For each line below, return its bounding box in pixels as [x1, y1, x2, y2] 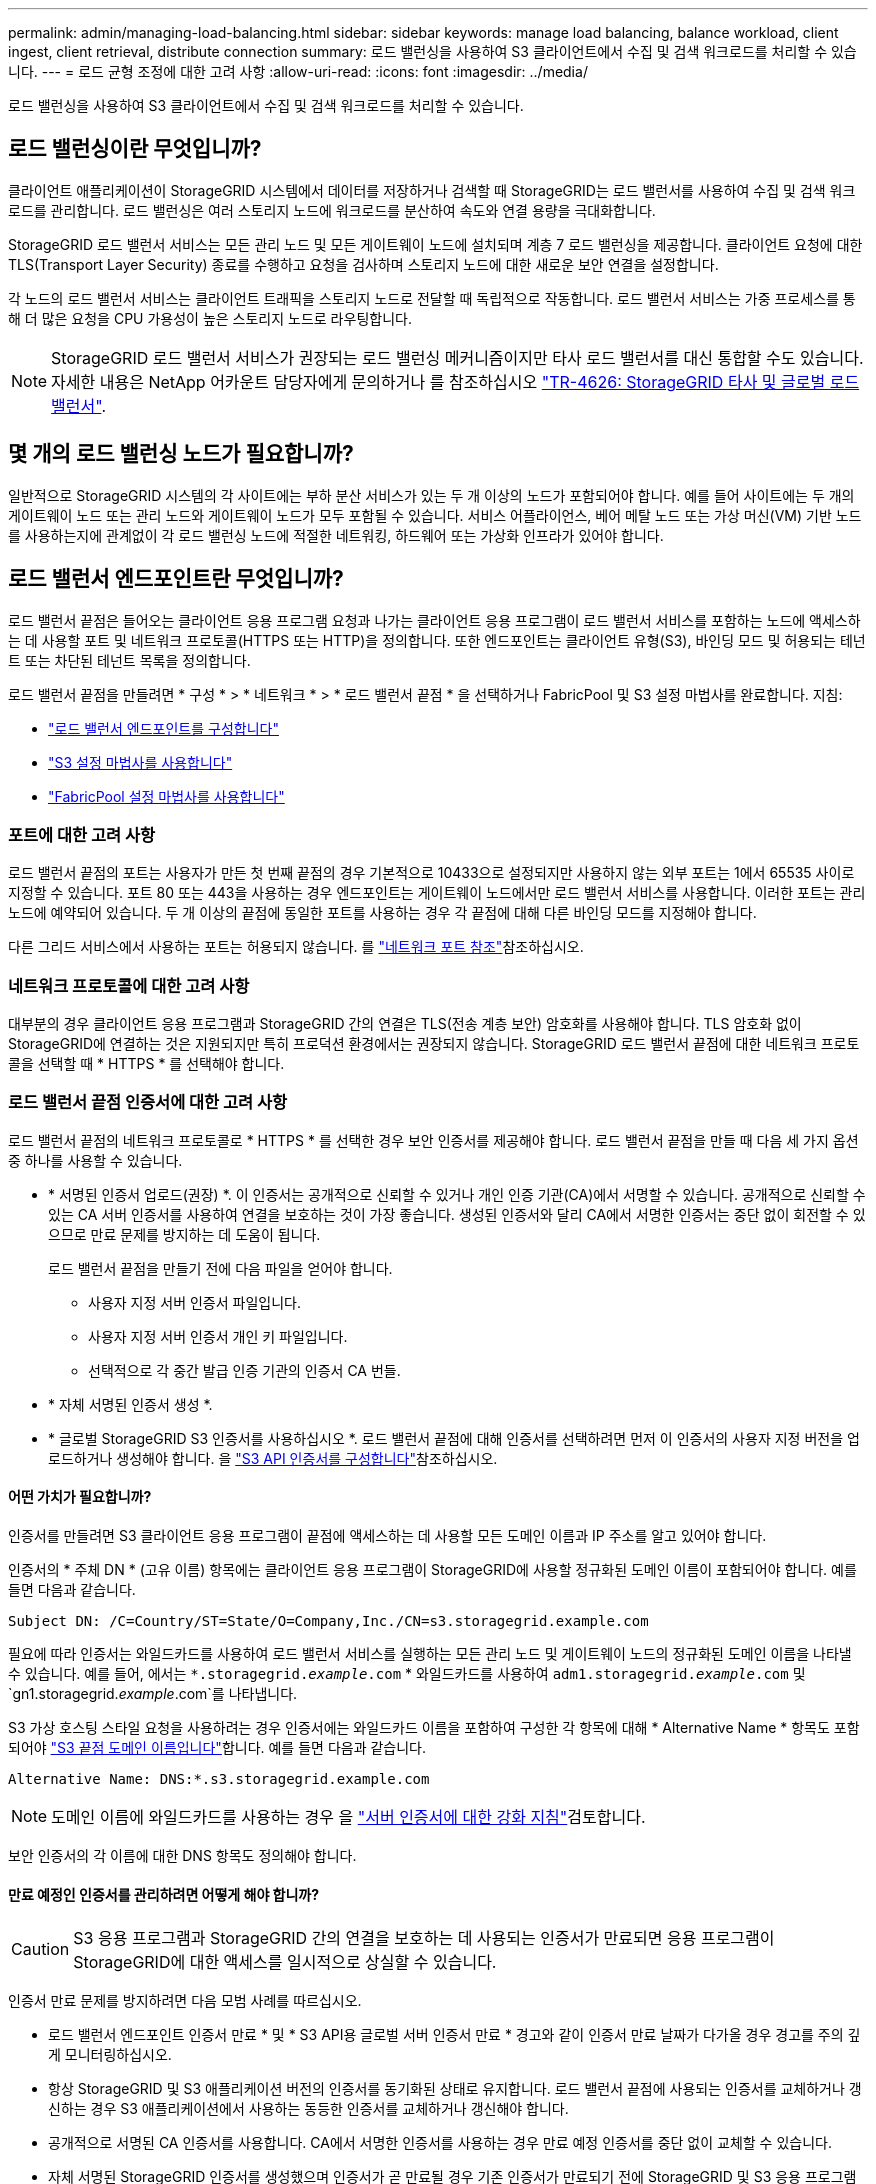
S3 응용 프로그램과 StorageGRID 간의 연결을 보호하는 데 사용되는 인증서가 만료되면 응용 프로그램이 [73, 1928, 775, 1949]
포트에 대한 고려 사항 [8, 824, 156, 845]
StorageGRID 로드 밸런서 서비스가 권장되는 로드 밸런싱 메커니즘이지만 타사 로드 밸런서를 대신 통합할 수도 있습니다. [51, 347, 864, 368]
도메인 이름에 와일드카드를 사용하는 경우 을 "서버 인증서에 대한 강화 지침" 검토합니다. [51, 1807, 646, 1827]
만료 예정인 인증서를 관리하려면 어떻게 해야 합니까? [8, 1885, 320, 1903]
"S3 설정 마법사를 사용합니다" [48, 753, 233, 771]
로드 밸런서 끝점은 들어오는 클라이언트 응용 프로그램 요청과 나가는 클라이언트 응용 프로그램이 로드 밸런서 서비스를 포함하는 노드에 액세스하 [8, 611, 861, 629]
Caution [11, 1939, 70, 1960]
